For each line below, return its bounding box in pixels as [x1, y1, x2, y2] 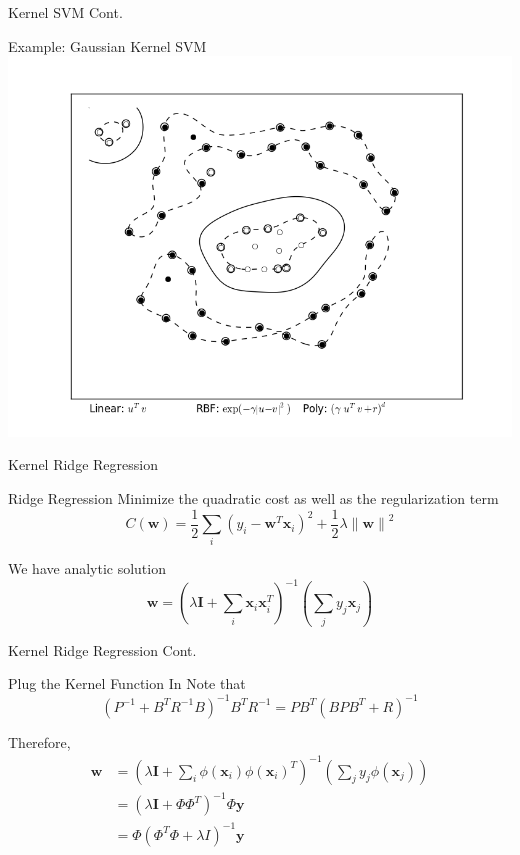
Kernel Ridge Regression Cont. [8, 639, 197, 660]
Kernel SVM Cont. [8, 2, 123, 22]
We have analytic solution [8, 558, 166, 579]
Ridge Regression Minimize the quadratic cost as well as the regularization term [8, 487, 499, 508]
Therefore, [8, 731, 71, 752]
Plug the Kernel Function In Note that [8, 673, 246, 694]
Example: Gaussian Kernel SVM [8, 35, 207, 56]
